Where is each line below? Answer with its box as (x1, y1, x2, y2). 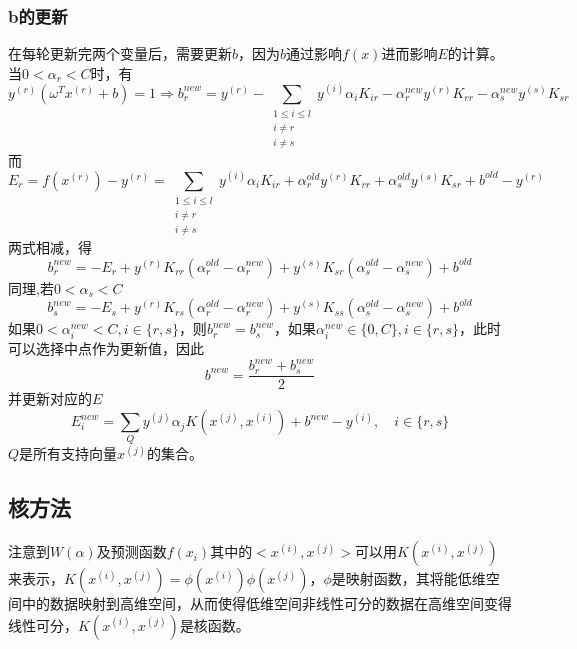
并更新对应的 (8, 388, 92, 409)
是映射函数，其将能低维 (331, 568, 486, 589)
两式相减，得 (8, 236, 92, 257)
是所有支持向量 (19, 443, 118, 464)
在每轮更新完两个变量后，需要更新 (8, 43, 232, 64)
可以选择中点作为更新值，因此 (8, 338, 204, 359)
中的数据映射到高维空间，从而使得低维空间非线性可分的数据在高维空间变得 (21, 593, 512, 614)
